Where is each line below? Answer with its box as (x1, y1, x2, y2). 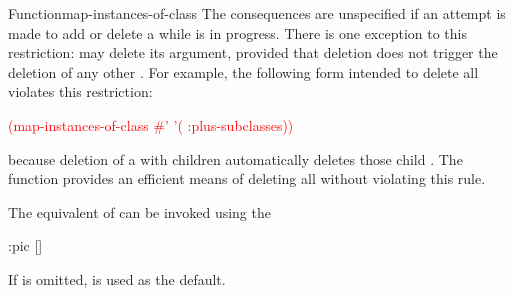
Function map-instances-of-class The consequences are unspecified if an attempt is (8, 3, 506, 23)
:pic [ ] (8, 235, 43, 256)
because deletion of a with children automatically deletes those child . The (8, 148, 463, 169)
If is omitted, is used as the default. (8, 268, 226, 289)
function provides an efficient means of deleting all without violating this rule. (8, 168, 486, 189)
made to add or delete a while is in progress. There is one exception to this (8, 22, 467, 43)
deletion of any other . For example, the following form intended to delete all (8, 61, 479, 82)
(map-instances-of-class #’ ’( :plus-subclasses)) (8, 114, 294, 135)
